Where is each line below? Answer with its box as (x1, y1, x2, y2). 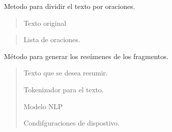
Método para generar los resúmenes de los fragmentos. (4, 51, 169, 61)
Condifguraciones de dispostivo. (23, 118, 119, 128)
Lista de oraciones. (23, 34, 80, 45)
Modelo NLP (23, 101, 63, 111)
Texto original (23, 17, 66, 28)
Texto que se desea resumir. (23, 67, 108, 78)
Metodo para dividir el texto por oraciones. (4, 1, 135, 11)
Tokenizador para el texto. (23, 84, 104, 94)
